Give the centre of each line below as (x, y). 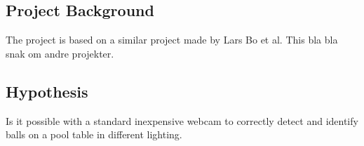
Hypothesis (47, 91)
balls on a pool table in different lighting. (94, 134)
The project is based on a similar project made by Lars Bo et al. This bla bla (172, 40)
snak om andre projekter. (60, 53)
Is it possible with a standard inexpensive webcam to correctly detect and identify (182, 120)
